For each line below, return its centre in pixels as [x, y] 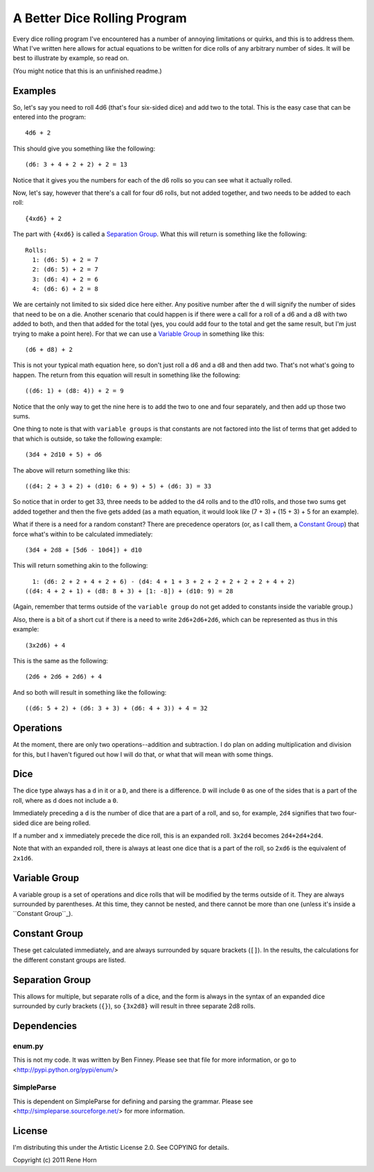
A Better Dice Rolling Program [100, 18]
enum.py [28, 1046]
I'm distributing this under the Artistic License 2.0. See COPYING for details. [121, 1148]
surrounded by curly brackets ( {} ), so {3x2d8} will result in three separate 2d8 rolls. [134, 1006]
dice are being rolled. [60, 823]
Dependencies [45, 1026]
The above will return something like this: [72, 470]
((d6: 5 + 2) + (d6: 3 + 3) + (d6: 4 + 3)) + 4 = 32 [116, 708]
